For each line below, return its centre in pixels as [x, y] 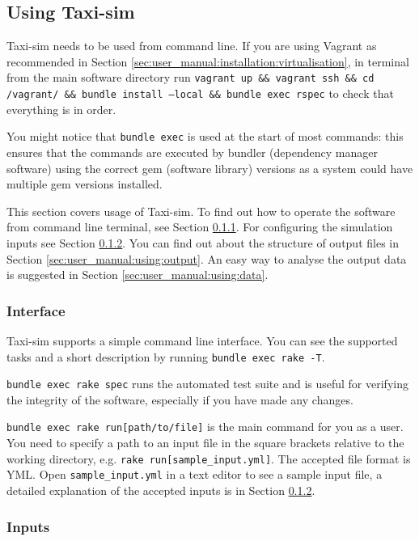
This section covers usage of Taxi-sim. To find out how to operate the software [201, 211]
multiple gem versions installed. [85, 184]
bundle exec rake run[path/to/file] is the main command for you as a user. [205, 427]
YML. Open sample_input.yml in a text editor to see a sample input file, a [195, 474]
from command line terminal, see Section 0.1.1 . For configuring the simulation [200, 227]
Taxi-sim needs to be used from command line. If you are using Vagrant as [192, 46]
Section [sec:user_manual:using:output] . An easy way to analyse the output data [207, 258]
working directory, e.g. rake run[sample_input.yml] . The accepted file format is [209, 458]
